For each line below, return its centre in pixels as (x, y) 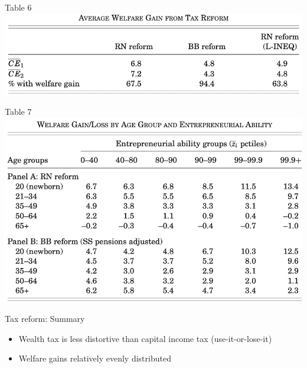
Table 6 (18, 7)
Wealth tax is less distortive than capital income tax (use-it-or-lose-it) (145, 338)
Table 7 (18, 112)
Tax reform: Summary (45, 319)
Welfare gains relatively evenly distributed (95, 358)
